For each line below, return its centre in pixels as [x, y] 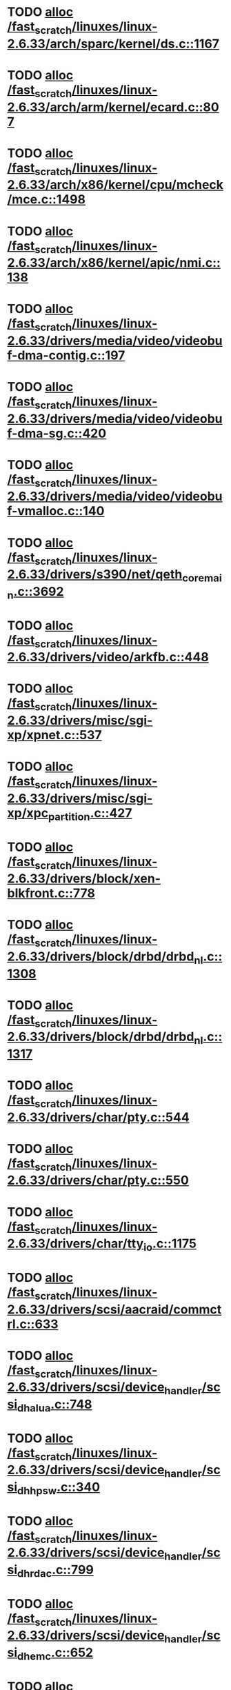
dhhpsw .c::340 [59, 1488]
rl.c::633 [33, 1324]
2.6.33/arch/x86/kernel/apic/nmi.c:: [114, 263]
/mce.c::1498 [47, 200]
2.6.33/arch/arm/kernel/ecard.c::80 [113, 107]
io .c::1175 [170, 1245]
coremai [202, 578]
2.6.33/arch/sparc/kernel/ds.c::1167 [113, 44]
